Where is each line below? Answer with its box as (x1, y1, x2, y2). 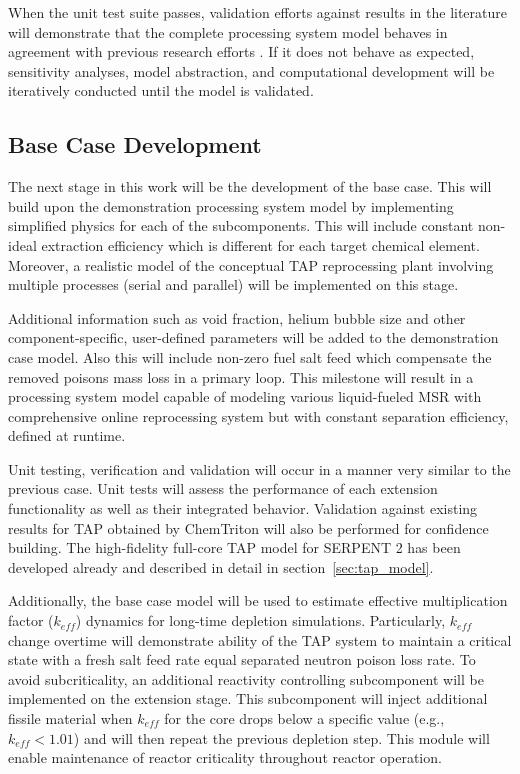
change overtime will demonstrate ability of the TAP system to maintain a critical (8, 629, 512, 650)
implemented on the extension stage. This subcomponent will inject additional (8, 688, 488, 709)
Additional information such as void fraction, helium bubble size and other (8, 307, 466, 328)
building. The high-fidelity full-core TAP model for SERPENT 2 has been (8, 537, 461, 558)
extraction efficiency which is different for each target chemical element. (41, 234, 480, 255)
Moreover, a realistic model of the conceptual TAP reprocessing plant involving (8, 254, 494, 275)
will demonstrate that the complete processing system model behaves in (8, 21, 448, 42)
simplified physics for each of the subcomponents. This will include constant (8, 215, 474, 236)
